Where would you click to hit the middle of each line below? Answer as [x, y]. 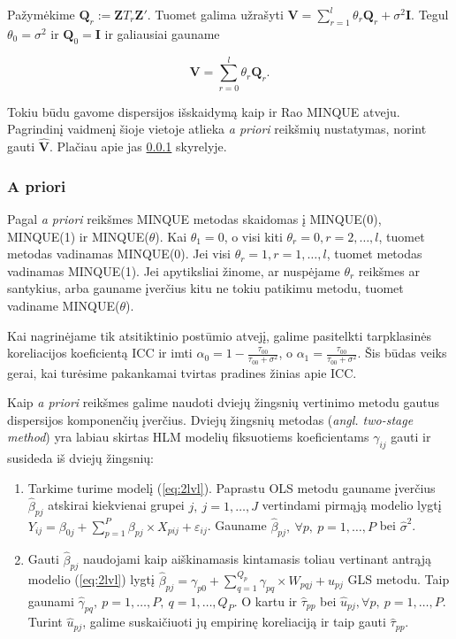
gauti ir [411, 437]
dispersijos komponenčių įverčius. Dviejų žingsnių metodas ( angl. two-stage [210, 419]
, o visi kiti [253, 236]
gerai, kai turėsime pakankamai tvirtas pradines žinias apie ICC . [182, 372]
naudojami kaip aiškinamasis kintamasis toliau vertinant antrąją [257, 559]
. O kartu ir [266, 601]
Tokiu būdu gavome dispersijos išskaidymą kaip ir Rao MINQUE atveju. [204, 111]
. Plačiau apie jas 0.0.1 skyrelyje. [138, 146]
